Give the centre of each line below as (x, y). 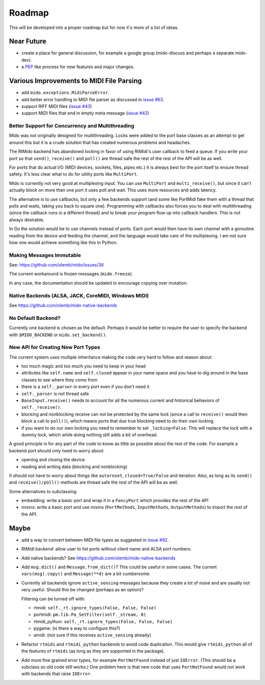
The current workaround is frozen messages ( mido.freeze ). (71, 274)
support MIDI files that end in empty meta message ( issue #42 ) (85, 113)
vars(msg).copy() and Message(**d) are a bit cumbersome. (86, 574)
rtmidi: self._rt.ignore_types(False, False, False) (95, 607)
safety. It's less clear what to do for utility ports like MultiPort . (74, 174)
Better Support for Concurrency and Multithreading (72, 126)
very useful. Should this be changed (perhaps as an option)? (82, 590)
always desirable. (27, 220)
